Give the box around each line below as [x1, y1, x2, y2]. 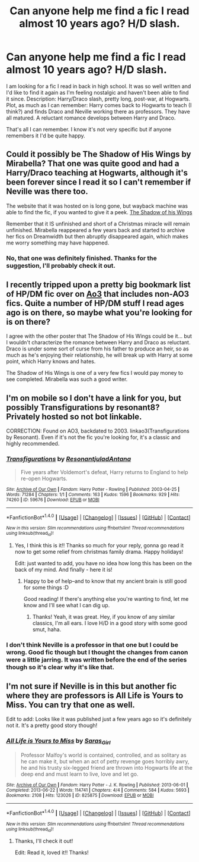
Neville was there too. [6, 186, 89, 197]
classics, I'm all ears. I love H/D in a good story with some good [32, 619, 188, 626]
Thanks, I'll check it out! [14, 837, 73, 844]
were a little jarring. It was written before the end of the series [6, 656, 187, 664]
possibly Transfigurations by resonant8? [6, 402, 160, 412]
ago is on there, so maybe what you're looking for [6, 308, 192, 318]
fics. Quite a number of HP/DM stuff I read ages [6, 299, 184, 309]
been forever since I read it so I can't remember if [6, 177, 191, 187]
